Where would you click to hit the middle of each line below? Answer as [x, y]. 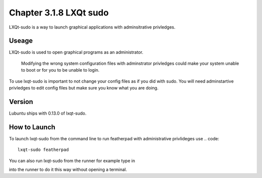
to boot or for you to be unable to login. [60, 70]
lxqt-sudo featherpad [43, 150]
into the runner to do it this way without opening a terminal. [68, 170]
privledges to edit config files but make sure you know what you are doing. [84, 88]
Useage [21, 41]
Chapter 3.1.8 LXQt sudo [59, 13]
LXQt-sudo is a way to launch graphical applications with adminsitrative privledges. [92, 27]
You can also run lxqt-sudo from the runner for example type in [72, 161]
